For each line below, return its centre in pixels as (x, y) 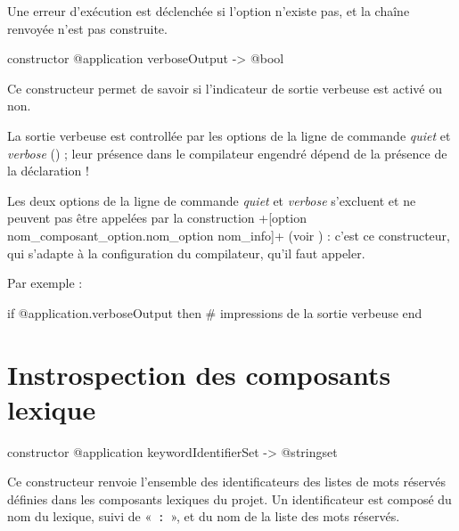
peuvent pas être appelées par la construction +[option (157, 218)
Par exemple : (45, 283)
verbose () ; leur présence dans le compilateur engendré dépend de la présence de (227, 153)
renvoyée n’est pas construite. (87, 28)
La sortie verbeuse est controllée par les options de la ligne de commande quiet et (229, 135)
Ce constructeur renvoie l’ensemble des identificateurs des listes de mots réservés (227, 482)
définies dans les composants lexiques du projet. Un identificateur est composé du (229, 498)
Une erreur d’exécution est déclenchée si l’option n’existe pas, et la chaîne (209, 11)
